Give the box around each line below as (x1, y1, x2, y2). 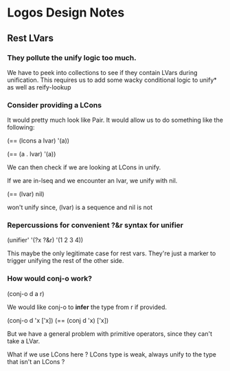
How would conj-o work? (7, 274, 93, 284)
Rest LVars (7, 32, 54, 44)
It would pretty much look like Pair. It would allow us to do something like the (7, 116, 223, 125)
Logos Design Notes (7, 5, 125, 21)
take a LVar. (7, 337, 40, 345)
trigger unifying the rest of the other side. (7, 257, 124, 265)
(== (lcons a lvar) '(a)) (7, 136, 70, 145)
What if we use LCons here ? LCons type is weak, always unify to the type (7, 350, 216, 359)
